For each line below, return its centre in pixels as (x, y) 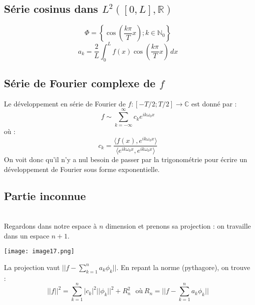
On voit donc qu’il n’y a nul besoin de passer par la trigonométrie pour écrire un (126, 159)
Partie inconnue (45, 195)
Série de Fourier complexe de (80, 83)
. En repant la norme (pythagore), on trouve (183, 267)
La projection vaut (32, 267)
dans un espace (27, 235)
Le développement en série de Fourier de (65, 103)
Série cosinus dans (51, 9)
